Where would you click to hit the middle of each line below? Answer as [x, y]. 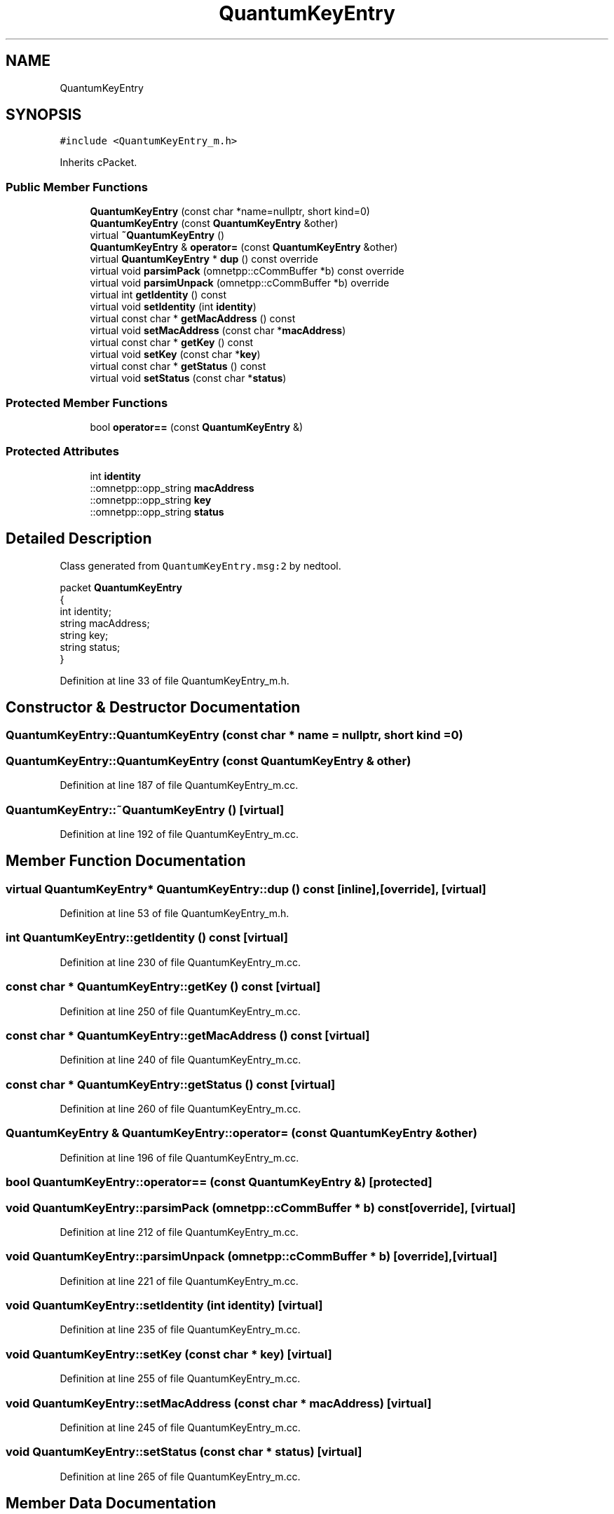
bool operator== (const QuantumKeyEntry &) [197, 427]
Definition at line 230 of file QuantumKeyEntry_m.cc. [180, 962]
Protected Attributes [62, 452]
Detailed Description [79, 539]
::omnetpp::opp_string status [157, 511]
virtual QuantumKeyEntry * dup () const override [204, 259]
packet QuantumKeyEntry [121, 587]
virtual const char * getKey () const [172, 343]
